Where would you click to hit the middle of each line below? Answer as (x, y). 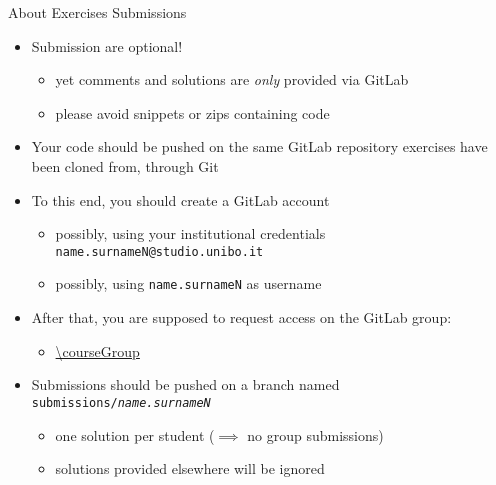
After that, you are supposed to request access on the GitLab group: (241, 317)
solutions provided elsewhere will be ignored (190, 468)
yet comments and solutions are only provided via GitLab (232, 79)
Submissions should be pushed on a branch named (185, 384)
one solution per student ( (135, 434)
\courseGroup (97, 350)
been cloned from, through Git (125, 165)
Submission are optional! (107, 45)
